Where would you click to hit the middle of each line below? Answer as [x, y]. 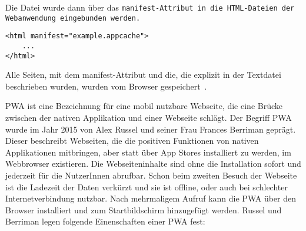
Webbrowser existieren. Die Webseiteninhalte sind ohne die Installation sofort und [153, 164]
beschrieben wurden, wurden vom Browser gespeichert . [106, 86]
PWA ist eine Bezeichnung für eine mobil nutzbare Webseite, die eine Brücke [144, 106]
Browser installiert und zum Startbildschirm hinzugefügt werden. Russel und [144, 209]
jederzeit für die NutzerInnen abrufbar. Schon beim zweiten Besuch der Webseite [151, 175]
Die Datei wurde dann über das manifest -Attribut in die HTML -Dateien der [150, 7]
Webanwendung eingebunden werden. [73, 18]
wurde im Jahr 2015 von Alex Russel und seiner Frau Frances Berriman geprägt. [151, 129]
